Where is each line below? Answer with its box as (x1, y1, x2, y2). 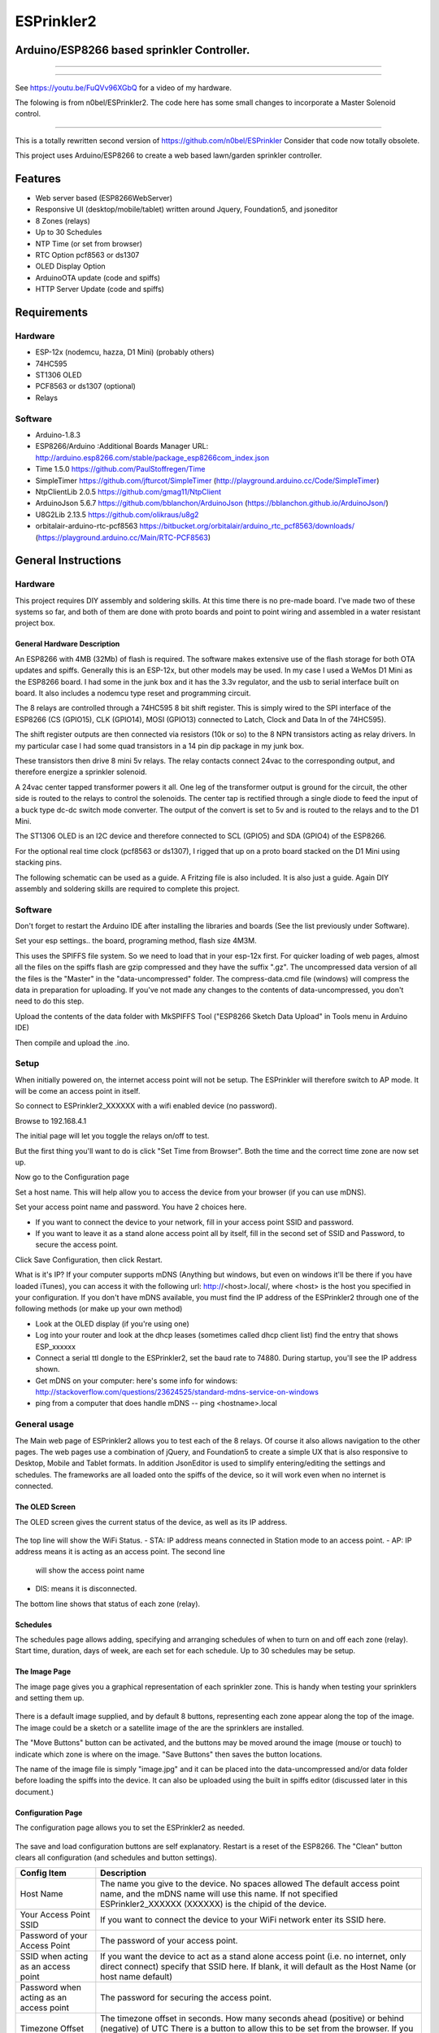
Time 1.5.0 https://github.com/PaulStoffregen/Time (35, 464, 206, 474)
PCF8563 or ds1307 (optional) (35, 381, 136, 391)
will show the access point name (35, 1565, 146, 1575)
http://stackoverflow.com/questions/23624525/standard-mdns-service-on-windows (35, 1387, 319, 1397)
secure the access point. (35, 1240, 118, 1250)
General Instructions (15, 554, 122, 568)
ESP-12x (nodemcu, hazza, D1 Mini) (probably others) (35, 347, 215, 357)
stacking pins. (15, 858, 63, 868)
